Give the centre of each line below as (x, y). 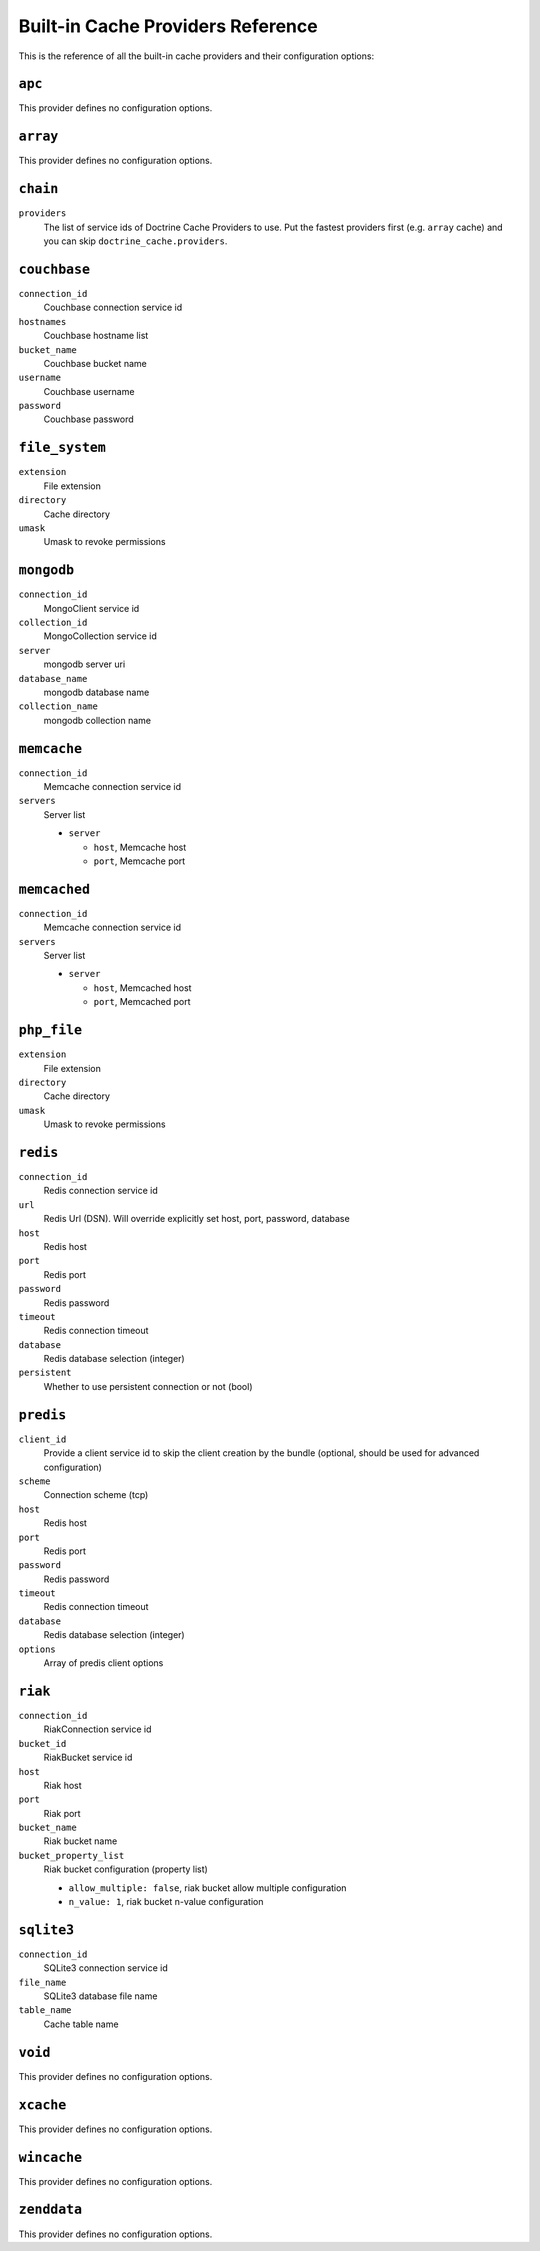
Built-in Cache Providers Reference (168, 26)
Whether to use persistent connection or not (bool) (148, 1386)
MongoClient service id (91, 608)
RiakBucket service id (88, 1757)
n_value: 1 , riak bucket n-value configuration (166, 1902)
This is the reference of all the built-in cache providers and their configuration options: (196, 56)
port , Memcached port (142, 1002)
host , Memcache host (140, 847)
